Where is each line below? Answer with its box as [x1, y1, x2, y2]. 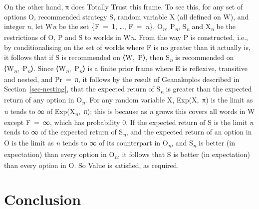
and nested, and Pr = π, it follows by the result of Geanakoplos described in [4, 73, 240, 84]
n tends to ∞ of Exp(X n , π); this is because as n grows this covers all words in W [4, 105, 255, 117]
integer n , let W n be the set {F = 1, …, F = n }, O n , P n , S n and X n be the [4, 21, 236, 32]
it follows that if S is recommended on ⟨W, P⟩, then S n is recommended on [4, 51, 234, 63]
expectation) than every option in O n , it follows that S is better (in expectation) [4, 148, 250, 160]
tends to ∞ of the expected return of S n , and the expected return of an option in [4, 126, 252, 138]
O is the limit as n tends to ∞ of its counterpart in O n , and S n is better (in [4, 137, 235, 149]
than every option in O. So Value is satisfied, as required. [4, 159, 179, 170]
